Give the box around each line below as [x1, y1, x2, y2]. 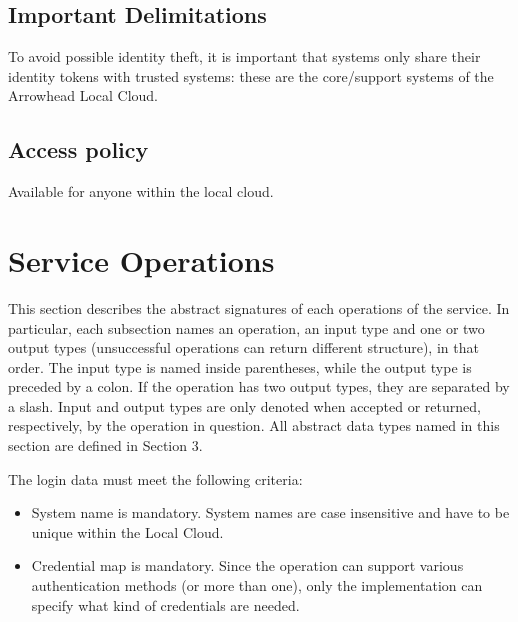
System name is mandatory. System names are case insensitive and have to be [31, 502, 510, 523]
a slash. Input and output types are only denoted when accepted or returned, [8, 395, 481, 416]
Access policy [8, 134, 149, 165]
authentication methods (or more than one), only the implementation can [31, 575, 483, 596]
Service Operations [8, 239, 275, 280]
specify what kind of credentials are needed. [31, 594, 300, 615]
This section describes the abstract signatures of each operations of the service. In [8, 297, 510, 318]
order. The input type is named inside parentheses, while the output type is [8, 356, 472, 377]
